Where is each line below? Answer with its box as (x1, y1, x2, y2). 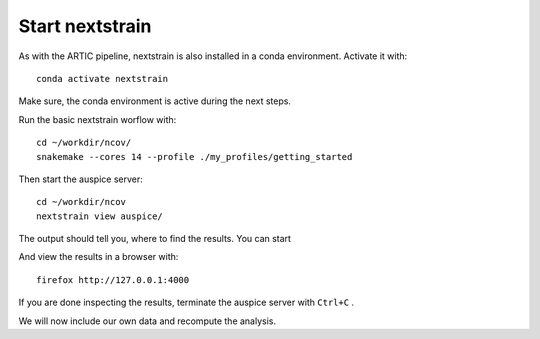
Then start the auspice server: (18, 173, 144, 185)
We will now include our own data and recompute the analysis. (18, 315, 277, 327)
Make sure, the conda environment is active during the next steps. (18, 95, 292, 107)
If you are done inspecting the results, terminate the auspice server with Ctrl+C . (18, 296, 355, 309)
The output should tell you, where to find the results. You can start (18, 233, 292, 245)
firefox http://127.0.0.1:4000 (36, 274, 190, 285)
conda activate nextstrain (36, 73, 169, 84)
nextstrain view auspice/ (36, 210, 164, 222)
